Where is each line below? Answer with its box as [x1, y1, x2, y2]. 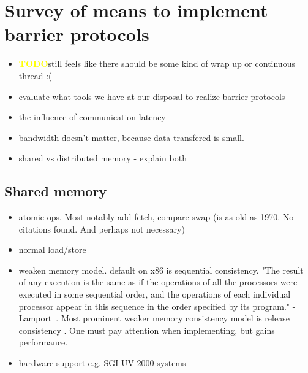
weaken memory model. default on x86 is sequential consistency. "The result [18, 263, 304, 276]
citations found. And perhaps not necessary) [18, 222, 185, 235]
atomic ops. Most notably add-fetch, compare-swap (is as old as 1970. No [18, 210, 294, 223]
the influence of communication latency [18, 110, 166, 123]
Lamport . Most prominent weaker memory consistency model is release [18, 312, 290, 325]
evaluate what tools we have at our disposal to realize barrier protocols [18, 90, 285, 102]
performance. [18, 336, 68, 348]
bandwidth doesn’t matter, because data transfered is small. [18, 131, 244, 144]
